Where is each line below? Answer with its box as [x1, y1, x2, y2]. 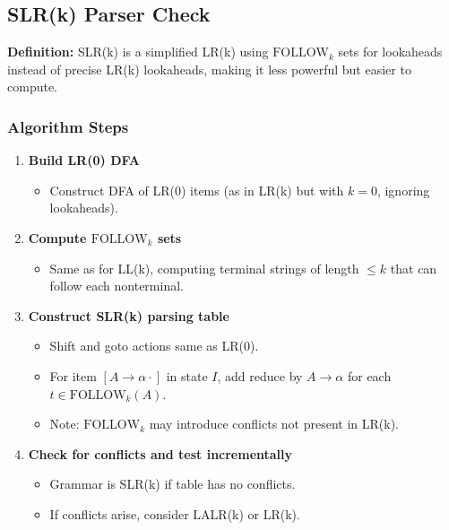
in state [166, 366, 208, 385]
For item [49, 366, 97, 385]
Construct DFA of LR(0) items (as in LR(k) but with [49, 180, 344, 199]
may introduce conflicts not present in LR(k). [149, 414, 399, 433]
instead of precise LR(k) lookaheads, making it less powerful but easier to [7, 59, 411, 78]
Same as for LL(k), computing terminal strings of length [49, 258, 359, 277]
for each [347, 366, 392, 385]
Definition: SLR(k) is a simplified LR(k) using [7, 42, 269, 61]
